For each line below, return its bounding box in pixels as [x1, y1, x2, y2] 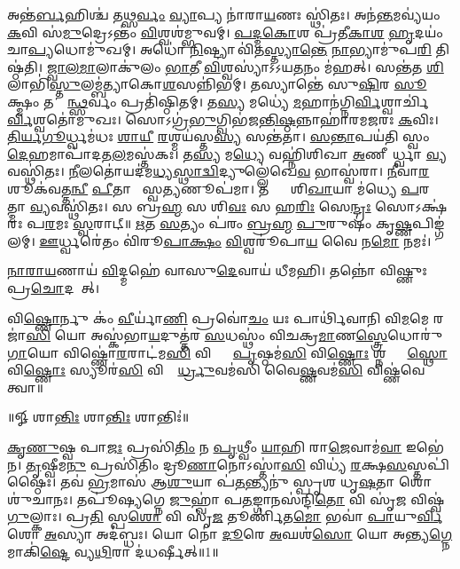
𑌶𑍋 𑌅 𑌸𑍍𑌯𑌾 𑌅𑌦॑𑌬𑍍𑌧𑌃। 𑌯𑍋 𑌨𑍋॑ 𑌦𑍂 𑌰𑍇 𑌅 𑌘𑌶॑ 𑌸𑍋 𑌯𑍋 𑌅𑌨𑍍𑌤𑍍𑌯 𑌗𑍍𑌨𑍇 [7, 525, 453, 543]
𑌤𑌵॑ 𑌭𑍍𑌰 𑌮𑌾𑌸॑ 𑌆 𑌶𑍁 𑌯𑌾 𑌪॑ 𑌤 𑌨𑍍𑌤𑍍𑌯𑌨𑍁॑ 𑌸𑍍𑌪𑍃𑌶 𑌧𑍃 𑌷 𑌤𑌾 [59, 472, 395, 491]
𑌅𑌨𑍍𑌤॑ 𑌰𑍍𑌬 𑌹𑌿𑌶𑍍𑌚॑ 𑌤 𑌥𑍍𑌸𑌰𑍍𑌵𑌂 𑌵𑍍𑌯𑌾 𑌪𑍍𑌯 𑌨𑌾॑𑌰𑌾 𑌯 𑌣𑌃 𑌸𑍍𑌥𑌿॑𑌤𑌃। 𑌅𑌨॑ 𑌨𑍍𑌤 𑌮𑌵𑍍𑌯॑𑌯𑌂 [7, 5, 441, 23]
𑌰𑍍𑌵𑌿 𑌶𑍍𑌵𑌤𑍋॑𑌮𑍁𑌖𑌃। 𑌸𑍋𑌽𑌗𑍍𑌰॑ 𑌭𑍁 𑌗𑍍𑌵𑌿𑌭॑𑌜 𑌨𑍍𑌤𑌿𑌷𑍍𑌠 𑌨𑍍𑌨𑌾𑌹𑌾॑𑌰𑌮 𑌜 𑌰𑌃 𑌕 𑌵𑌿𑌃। [7, 109, 439, 128]
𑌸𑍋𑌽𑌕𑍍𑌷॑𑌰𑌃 [375, 196, 448, 215]
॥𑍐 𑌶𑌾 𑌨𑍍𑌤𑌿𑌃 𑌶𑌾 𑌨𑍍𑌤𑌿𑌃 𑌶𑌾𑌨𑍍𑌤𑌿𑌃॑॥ [7, 407, 190, 426]
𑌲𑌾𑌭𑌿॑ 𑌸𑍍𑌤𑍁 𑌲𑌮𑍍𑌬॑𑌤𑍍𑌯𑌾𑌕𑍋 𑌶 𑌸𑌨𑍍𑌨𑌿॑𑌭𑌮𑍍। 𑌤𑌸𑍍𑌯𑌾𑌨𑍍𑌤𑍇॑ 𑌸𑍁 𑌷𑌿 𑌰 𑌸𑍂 [7, 75, 427, 93]
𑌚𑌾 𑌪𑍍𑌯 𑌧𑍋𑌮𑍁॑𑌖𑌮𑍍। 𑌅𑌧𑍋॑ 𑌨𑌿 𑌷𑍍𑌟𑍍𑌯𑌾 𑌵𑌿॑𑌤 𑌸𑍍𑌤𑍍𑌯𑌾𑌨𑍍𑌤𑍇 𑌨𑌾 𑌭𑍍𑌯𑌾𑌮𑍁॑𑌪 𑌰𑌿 [7, 40, 432, 59]
